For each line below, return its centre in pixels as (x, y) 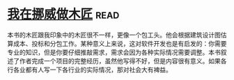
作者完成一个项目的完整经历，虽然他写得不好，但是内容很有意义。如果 (120, 61)
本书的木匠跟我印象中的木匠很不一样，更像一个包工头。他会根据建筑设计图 (114, 35)
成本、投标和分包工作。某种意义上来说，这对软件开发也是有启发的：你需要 (120, 43)
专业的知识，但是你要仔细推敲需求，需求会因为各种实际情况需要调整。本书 (114, 52)
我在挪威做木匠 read (63, 14)
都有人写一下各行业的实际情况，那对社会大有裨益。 (99, 70)
